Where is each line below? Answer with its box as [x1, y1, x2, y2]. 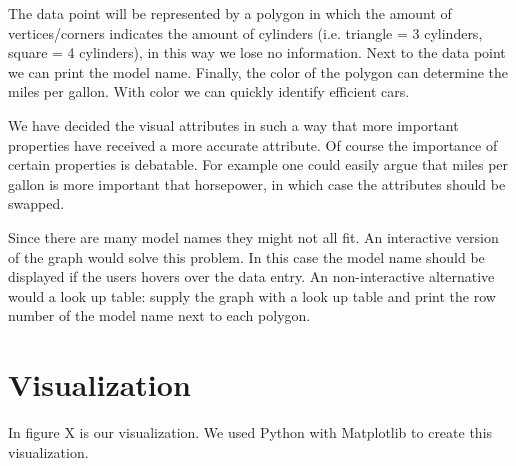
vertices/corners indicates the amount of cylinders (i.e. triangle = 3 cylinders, [8, 22, 483, 43]
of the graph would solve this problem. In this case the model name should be [8, 246, 485, 267]
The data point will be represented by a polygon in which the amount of [8, 3, 452, 23]
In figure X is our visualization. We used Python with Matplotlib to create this [8, 422, 493, 443]
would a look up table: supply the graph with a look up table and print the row [8, 285, 496, 306]
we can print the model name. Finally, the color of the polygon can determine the [8, 61, 509, 82]
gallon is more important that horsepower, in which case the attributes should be [8, 173, 506, 194]
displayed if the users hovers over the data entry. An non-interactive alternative [8, 266, 495, 287]
